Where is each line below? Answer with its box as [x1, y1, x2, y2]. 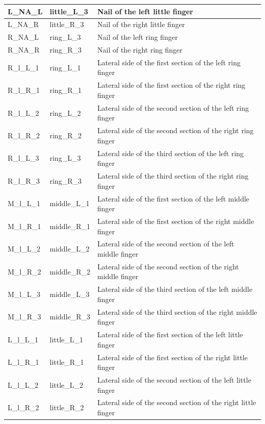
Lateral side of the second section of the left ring [97, 102, 249, 113]
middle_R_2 [49, 266, 91, 277]
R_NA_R [8, 44, 40, 55]
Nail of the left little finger [97, 6, 194, 16]
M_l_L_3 [8, 289, 40, 300]
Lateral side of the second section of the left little [97, 375, 251, 385]
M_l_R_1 [8, 220, 41, 231]
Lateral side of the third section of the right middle [97, 306, 257, 317]
